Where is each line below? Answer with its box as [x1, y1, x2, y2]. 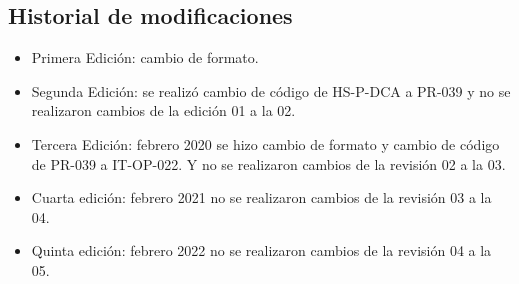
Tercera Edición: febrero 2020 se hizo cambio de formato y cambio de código [31, 133, 500, 154]
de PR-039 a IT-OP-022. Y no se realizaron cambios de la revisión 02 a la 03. [31, 153, 506, 174]
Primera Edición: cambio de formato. [31, 47, 259, 68]
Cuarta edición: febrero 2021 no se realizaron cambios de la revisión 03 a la [31, 187, 492, 208]
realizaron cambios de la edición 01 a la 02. [31, 100, 296, 121]
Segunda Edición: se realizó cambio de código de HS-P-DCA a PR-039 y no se [31, 80, 511, 101]
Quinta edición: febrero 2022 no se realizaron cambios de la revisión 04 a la [31, 240, 492, 261]
